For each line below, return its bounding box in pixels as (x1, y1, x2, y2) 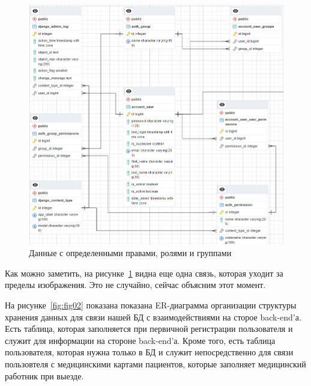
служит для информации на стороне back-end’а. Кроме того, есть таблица (5, 334, 276, 346)
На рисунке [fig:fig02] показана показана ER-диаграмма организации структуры (5, 298, 297, 311)
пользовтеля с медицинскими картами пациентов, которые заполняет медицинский (5, 357, 306, 370)
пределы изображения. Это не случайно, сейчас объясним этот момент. (5, 278, 266, 291)
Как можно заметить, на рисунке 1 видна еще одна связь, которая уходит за (5, 266, 283, 279)
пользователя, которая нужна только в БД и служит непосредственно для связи (5, 346, 294, 358)
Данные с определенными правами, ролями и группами (29, 247, 232, 259)
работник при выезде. (5, 369, 84, 382)
